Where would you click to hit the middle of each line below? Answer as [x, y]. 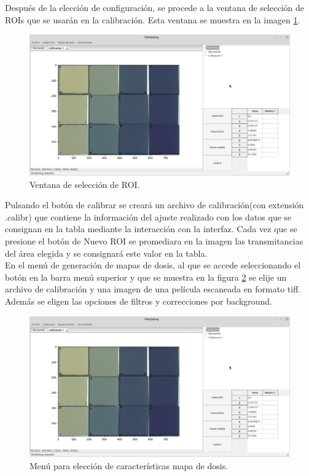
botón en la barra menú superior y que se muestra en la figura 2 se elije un [146, 277]
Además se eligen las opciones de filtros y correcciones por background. [139, 301]
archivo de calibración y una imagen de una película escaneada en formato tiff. [153, 289]
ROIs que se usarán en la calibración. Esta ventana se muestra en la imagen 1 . [153, 19]
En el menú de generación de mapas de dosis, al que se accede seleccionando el [153, 265]
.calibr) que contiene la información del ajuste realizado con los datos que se [148, 217]
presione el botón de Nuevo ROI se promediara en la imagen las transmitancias [154, 240]
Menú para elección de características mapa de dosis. [129, 465]
